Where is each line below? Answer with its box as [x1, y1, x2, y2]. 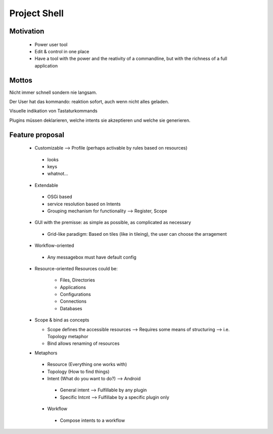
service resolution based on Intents [47, 201, 121, 207]
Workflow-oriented [34, 242, 74, 248]
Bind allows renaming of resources [47, 340, 120, 347]
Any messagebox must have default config [47, 254, 136, 260]
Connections [60, 298, 87, 304]
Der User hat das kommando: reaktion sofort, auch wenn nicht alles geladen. [9, 99, 169, 105]
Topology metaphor [47, 334, 88, 340]
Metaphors [34, 350, 58, 356]
